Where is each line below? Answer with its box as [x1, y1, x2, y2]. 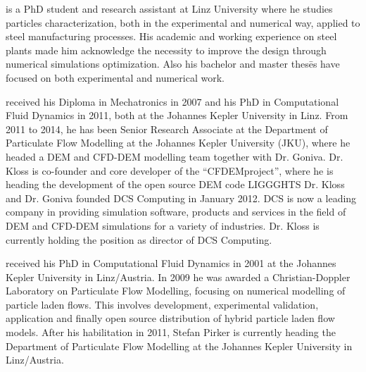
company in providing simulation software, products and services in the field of [6, 204, 346, 219]
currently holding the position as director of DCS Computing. [6, 232, 272, 247]
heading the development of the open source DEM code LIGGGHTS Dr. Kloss [6, 177, 345, 192]
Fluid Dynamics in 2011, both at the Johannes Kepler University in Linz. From [6, 108, 348, 123]
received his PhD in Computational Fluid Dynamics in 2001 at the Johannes [6, 256, 336, 271]
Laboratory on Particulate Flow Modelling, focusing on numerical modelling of [6, 283, 346, 298]
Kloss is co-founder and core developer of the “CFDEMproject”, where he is [6, 163, 334, 178]
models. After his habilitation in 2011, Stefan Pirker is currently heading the [6, 325, 336, 340]
